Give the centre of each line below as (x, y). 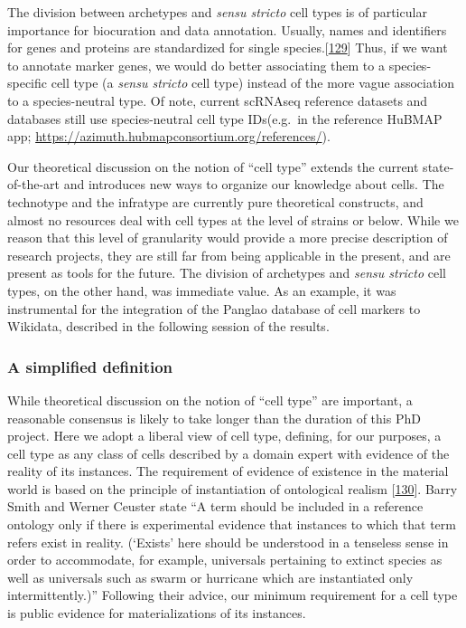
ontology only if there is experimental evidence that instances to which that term (232, 524)
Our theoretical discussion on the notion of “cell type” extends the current (213, 166)
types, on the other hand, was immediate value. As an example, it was (202, 290)
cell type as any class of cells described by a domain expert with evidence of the (228, 453)
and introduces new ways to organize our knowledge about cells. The (254, 184)
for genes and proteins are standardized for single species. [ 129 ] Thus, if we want (228, 48)
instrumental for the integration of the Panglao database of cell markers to (214, 308)
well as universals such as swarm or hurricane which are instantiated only (210, 577)
